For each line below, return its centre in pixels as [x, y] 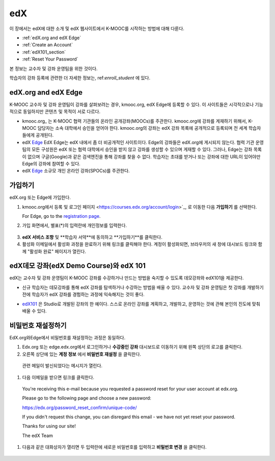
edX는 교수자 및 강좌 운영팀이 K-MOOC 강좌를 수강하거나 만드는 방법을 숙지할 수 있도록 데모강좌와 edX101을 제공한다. [127, 278]
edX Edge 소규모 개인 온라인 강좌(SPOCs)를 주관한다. [76, 171]
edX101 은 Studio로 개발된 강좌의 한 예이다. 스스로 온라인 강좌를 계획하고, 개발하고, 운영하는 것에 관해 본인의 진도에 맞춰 [141, 304]
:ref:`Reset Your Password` [50, 59]
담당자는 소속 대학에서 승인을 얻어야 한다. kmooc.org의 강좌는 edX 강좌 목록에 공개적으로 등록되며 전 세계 [142, 128]
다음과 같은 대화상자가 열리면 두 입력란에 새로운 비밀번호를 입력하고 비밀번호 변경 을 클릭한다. [114, 447]
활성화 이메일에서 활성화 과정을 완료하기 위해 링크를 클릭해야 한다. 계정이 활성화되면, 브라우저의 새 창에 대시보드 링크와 [140, 244]
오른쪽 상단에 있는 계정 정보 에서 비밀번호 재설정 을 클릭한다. [82, 354]
